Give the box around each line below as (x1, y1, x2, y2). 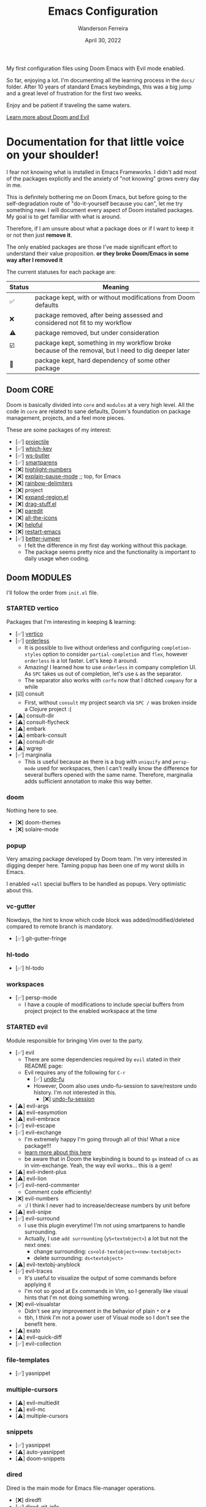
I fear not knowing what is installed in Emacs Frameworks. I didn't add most (6, 168, 197, 176)
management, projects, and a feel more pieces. (6, 414, 126, 422)
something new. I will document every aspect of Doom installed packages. (6, 206, 194, 213)
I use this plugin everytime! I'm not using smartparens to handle (24, 1221, 186, 1229)
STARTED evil (6, 1023, 48, 1031)
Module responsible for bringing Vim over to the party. (6, 1037, 144, 1044)
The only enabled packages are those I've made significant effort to (6, 243, 178, 250)
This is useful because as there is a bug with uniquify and (24, 758, 172, 765)
